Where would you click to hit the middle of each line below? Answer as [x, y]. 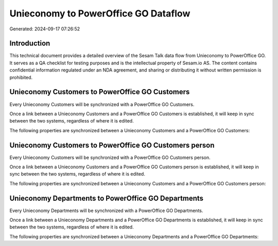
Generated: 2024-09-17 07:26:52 [45, 29]
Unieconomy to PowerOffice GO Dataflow [100, 13]
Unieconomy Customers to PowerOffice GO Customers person [112, 145]
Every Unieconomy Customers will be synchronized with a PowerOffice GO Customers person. [110, 157]
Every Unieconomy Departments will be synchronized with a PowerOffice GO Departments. [106, 210]
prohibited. [21, 77]
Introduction [30, 43]
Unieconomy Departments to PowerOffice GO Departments [106, 198]
